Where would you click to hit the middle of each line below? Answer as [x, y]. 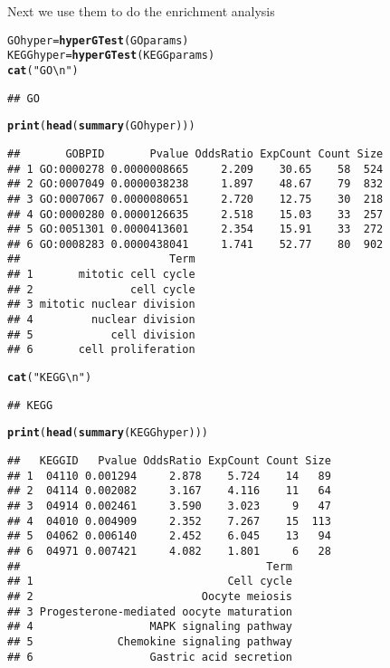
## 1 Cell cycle [150, 582]
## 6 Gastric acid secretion [150, 657]
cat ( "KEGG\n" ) [50, 378]
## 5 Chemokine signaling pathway [150, 641]
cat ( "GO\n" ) [43, 70]
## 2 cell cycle [101, 289]
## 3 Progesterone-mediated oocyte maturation [150, 611]
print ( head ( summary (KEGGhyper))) [108, 433]
